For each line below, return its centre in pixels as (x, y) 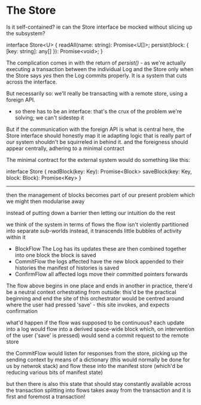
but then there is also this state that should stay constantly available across (99, 383)
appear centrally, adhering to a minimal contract (65, 148)
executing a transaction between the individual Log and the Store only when (100, 69)
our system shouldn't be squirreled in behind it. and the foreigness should (97, 142)
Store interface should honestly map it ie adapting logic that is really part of (99, 136)
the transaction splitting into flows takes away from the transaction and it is (99, 390)
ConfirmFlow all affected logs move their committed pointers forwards (101, 274)
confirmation (22, 311)
